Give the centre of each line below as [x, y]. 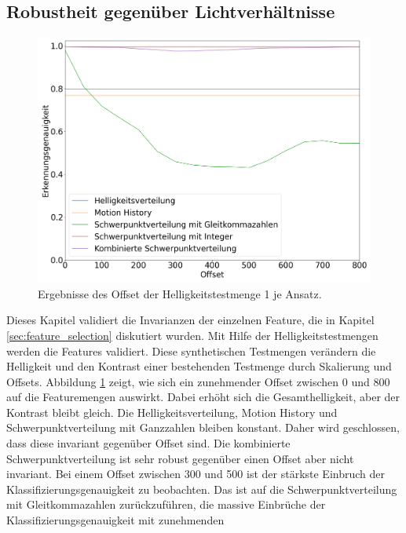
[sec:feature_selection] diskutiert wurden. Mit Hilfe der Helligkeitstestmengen [192, 335]
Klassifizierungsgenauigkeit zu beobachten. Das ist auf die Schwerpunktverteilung [202, 489]
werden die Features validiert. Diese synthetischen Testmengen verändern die [191, 350]
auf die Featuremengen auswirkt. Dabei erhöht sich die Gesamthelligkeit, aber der [203, 397]
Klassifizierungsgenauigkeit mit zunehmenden [115, 520]
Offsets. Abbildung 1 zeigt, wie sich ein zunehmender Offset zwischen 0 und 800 [198, 381]
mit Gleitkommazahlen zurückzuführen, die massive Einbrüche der [166, 504]
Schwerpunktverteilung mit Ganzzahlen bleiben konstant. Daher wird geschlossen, [203, 427]
